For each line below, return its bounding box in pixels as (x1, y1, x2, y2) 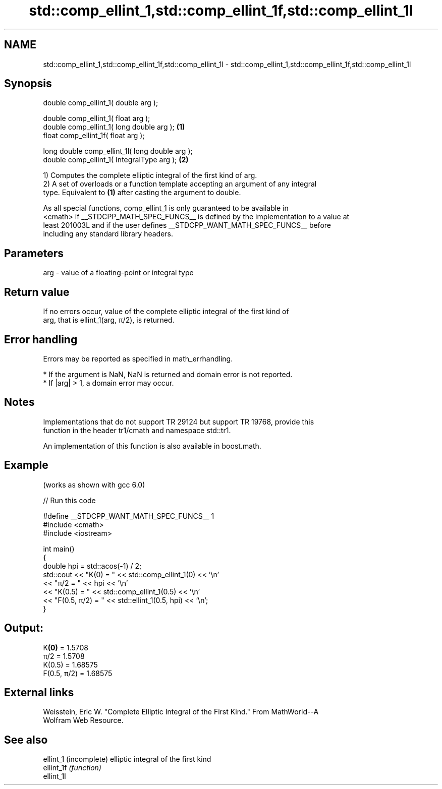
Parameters (4, 247, 64, 260)
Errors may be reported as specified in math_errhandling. (43, 354, 233, 363)
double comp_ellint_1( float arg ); (43, 114, 150, 123)
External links (4, 686, 74, 699)
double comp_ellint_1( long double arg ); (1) (43, 123, 185, 132)
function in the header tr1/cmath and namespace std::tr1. (43, 426, 231, 435)
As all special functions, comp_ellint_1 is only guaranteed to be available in (43, 204, 289, 213)
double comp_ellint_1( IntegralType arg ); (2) (43, 155, 189, 164)
